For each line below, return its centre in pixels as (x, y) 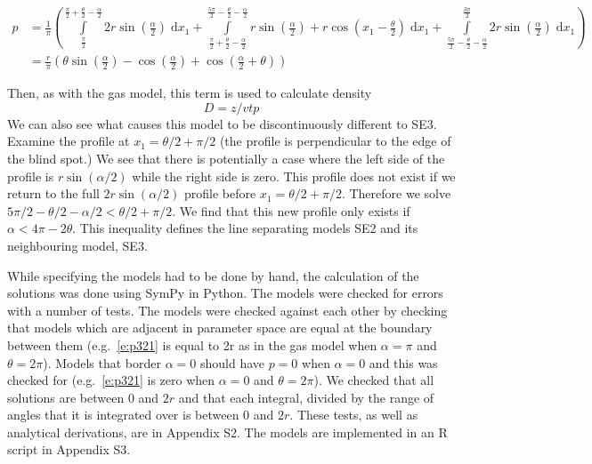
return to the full (53, 193)
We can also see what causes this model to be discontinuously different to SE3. (222, 123)
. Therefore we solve (396, 193)
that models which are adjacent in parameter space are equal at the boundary (220, 328)
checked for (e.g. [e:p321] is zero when (111, 380)
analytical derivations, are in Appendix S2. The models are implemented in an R (227, 432)
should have (232, 362)
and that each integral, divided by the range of (306, 397)
